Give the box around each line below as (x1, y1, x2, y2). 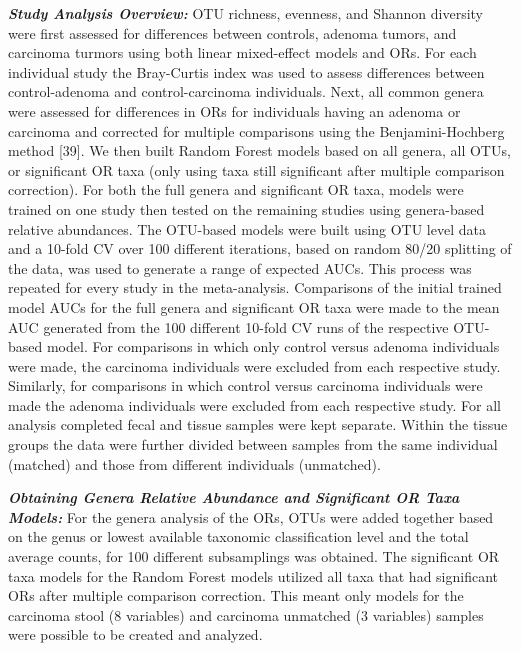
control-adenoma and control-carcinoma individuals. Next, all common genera (8, 81, 484, 102)
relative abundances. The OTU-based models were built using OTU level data (8, 218, 486, 239)
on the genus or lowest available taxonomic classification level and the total (8, 526, 469, 547)
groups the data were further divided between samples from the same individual (8, 434, 498, 455)
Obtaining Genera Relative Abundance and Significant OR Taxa (8, 487, 460, 508)
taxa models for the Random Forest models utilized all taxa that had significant (8, 565, 499, 586)
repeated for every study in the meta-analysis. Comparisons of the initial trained (8, 277, 502, 298)
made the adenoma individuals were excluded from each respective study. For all (8, 394, 501, 415)
